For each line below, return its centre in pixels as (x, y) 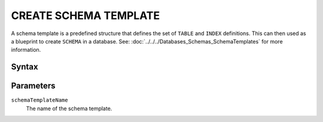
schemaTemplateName (39, 100)
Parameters (33, 86)
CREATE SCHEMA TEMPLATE (86, 15)
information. (26, 50)
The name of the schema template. (69, 108)
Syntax (25, 67)
